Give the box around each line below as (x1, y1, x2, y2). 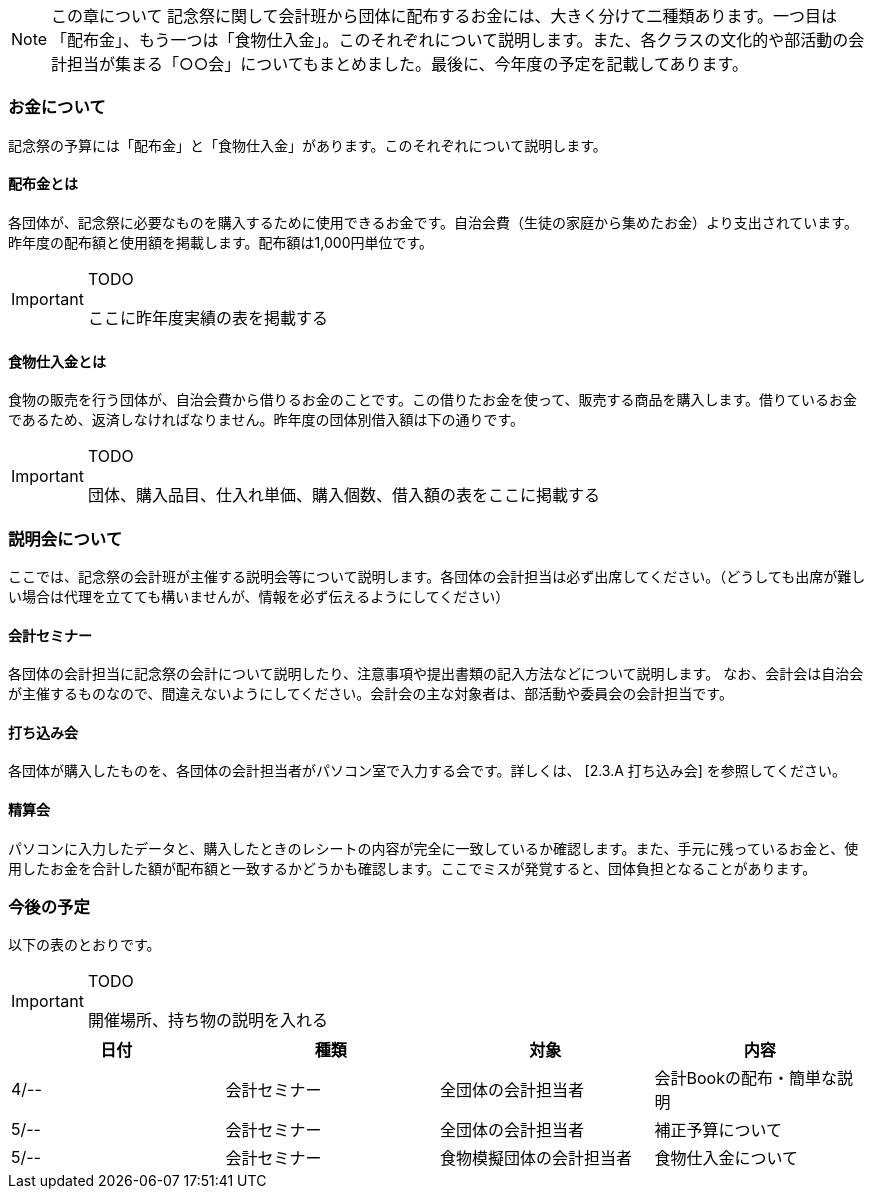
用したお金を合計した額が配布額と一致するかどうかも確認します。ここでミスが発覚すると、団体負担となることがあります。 (8, 859, 817, 877)
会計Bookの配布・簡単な (654, 1068, 837, 1089)
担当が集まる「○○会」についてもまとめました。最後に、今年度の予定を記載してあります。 (67, 54, 748, 74)
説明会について (8, 528, 123, 549)
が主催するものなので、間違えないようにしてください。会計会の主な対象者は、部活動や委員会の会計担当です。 (8, 685, 733, 703)
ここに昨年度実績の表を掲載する (87, 307, 328, 328)
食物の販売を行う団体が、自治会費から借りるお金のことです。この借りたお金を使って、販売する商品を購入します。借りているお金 (8, 391, 858, 409)
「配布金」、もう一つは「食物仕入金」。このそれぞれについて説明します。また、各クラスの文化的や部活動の (51, 30, 849, 50)
